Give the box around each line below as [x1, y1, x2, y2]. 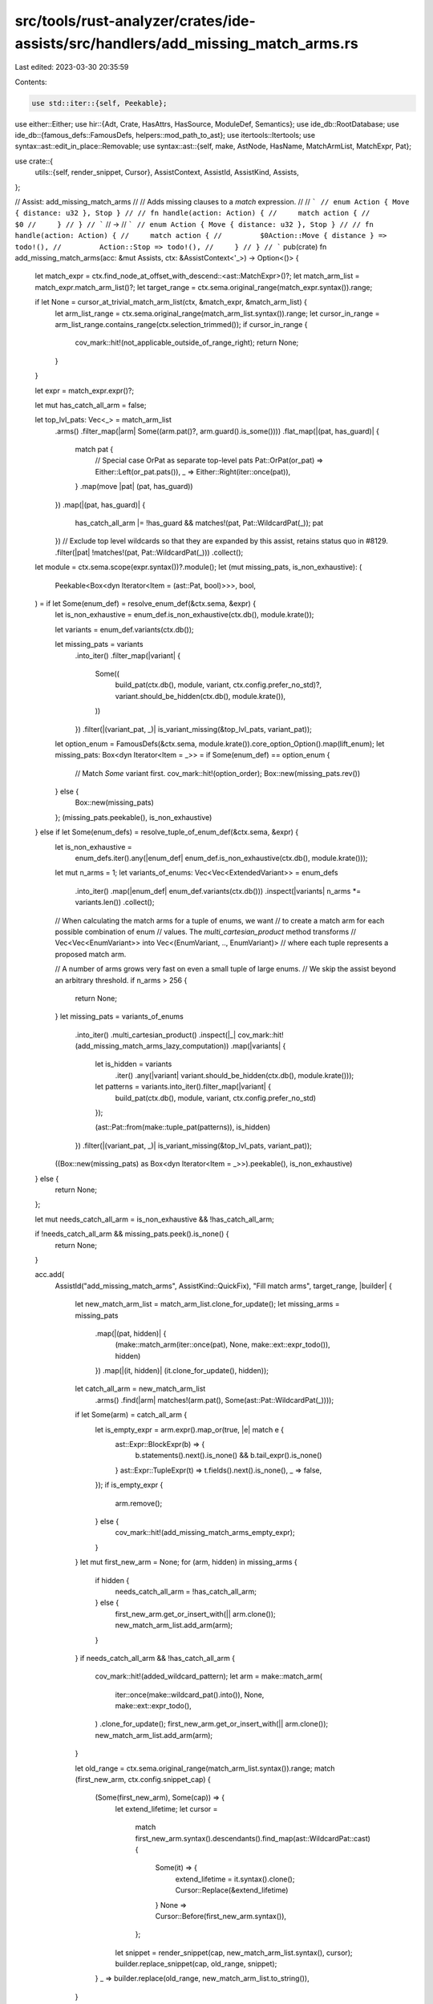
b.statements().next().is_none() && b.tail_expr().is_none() [135, 1451, 322, 1461]
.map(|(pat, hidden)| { [95, 1328, 167, 1338]
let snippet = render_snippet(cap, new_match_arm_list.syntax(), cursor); [115, 1948, 353, 1958]
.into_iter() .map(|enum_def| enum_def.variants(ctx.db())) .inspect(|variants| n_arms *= [75, 886, 361, 895]
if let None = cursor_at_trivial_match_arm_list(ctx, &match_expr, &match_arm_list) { [34, 297, 308, 307]
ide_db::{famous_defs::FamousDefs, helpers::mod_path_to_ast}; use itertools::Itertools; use [14, 131, 316, 140]
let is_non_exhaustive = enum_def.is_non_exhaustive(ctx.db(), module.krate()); [55, 610, 314, 620]
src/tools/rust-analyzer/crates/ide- [14, 12, 256, 30]
